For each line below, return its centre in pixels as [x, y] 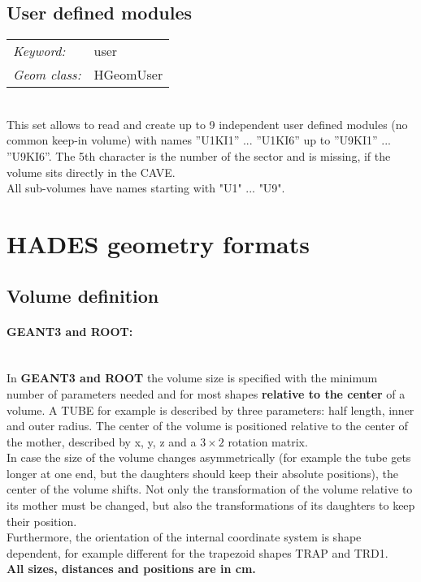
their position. [42, 521]
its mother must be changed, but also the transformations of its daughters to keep [211, 505]
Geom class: [47, 75]
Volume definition [83, 295]
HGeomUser [128, 75]
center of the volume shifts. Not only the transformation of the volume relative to [210, 489]
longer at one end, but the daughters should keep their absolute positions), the [202, 473]
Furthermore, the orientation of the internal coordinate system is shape [184, 537]
